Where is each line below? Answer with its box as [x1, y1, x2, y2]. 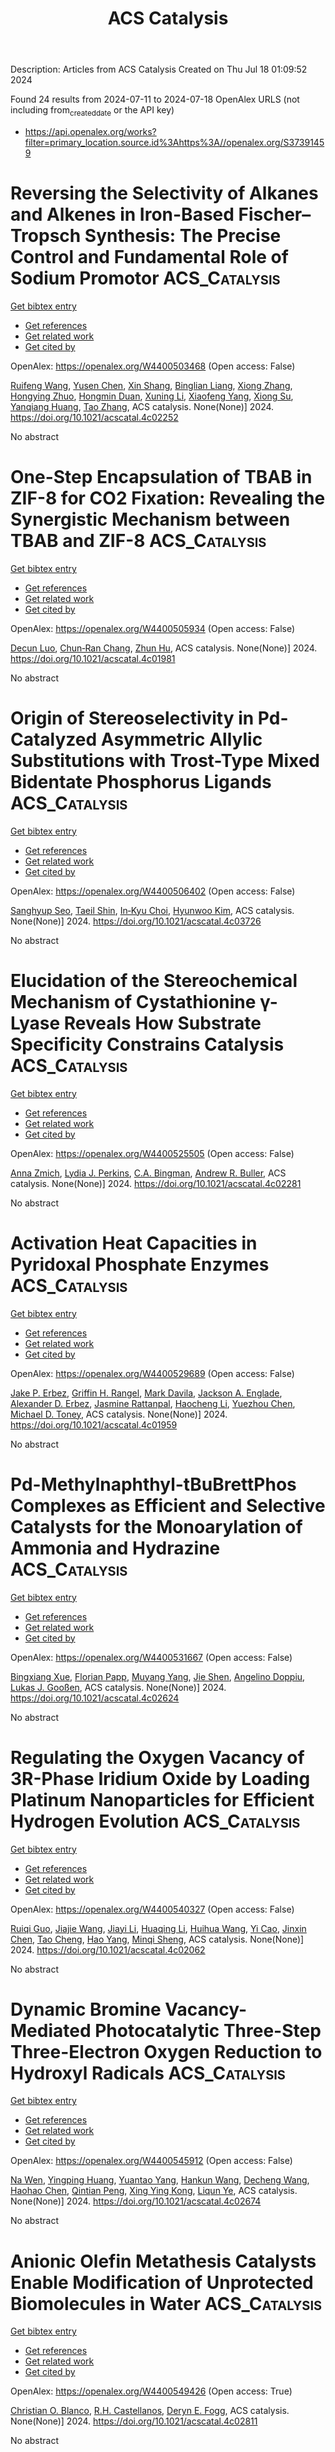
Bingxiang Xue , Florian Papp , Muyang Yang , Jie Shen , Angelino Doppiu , [10, 1670, 306, 1682]
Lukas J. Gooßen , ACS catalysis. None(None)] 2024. [10, 1681, 227, 1693]
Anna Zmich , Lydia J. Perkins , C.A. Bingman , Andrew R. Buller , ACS [10, 1167, 287, 1179]
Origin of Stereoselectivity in [10, 707, 255, 730]
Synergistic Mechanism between [10, 508, 291, 531]
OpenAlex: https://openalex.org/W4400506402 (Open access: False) [10, 885, 296, 897]
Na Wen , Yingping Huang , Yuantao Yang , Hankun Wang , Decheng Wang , [10, 2174, 310, 2186]
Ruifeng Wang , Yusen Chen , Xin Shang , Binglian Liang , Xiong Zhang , [10, 379, 293, 391]
